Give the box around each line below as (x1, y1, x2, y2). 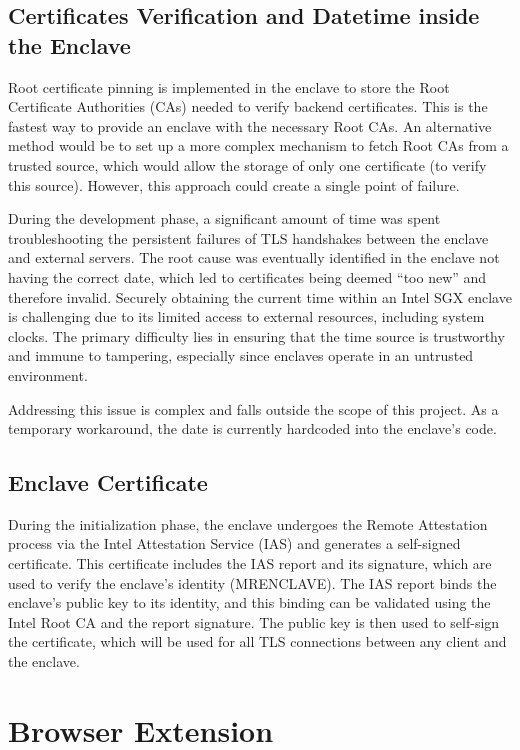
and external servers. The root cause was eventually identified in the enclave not (8, 247, 500, 268)
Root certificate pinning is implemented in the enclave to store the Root (8, 76, 450, 97)
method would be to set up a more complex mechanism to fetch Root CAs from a (8, 135, 509, 156)
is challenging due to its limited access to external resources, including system (8, 306, 485, 327)
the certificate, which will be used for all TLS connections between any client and (8, 631, 507, 652)
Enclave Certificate (8, 467, 208, 498)
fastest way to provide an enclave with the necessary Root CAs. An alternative (8, 115, 492, 136)
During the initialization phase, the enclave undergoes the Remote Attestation (8, 513, 488, 534)
